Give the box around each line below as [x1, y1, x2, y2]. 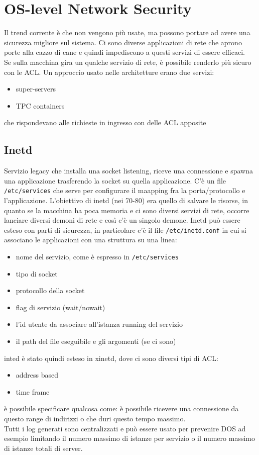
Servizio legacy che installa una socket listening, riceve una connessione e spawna [4, 165, 253, 176]
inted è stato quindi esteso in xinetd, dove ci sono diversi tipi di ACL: [4, 352, 218, 363]
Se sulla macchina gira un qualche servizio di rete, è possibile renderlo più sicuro [4, 56, 251, 67]
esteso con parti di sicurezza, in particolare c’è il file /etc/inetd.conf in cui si [4, 224, 246, 235]
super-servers [16, 83, 56, 94]
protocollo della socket [16, 285, 85, 296]
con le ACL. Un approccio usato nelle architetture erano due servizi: [4, 66, 214, 77]
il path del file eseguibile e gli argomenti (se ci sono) [16, 335, 176, 346]
